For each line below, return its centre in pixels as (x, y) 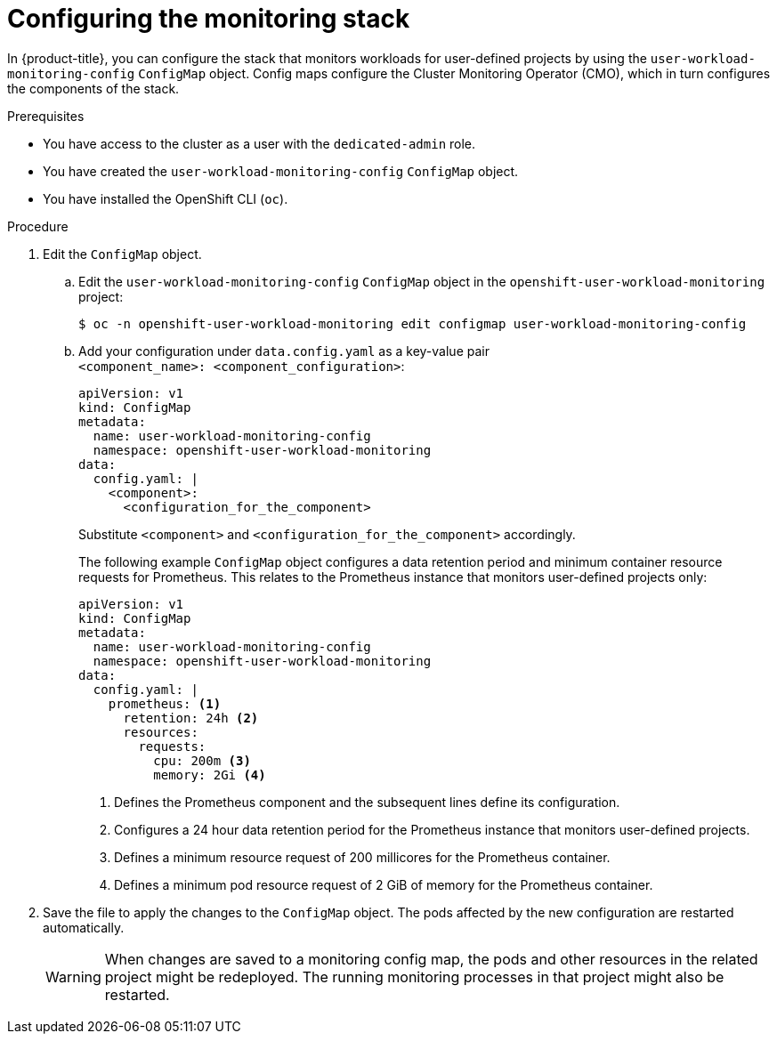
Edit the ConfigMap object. (122, 254)
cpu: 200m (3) (202, 760)
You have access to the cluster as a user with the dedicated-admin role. (259, 143)
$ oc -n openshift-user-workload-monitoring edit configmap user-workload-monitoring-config (413, 323)
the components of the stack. (93, 88)
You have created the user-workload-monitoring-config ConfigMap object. (281, 171)
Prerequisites (46, 116)
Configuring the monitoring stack (209, 19)
